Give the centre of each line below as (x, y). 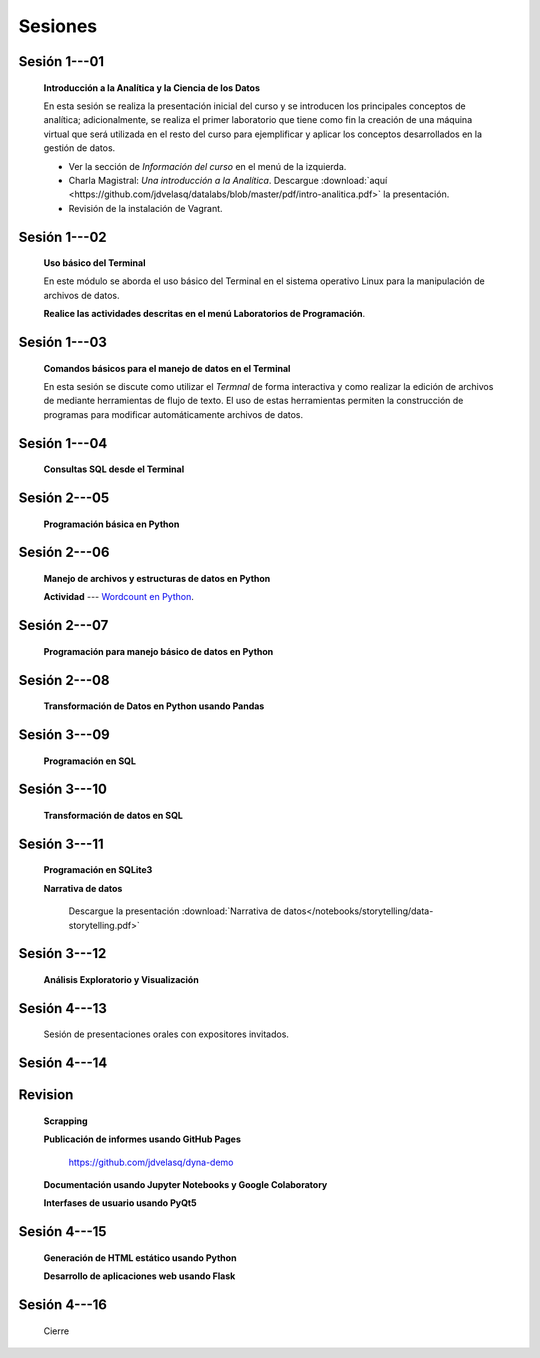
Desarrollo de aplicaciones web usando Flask (139, 1276)
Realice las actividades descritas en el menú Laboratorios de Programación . (204, 314)
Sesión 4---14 (63, 1063)
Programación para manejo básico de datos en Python (158, 651)
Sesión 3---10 (62, 789)
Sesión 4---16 (63, 1305)
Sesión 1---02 (62, 236)
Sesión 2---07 (63, 625)
